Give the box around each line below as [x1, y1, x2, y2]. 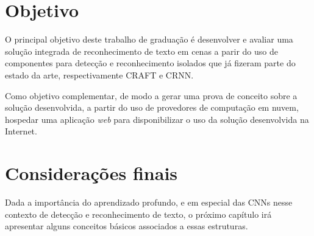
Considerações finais [5, 161, 178, 186]
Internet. [5, 125, 37, 137]
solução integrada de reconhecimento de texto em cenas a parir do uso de [5, 44, 278, 57]
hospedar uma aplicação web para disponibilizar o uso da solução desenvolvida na [5, 113, 309, 125]
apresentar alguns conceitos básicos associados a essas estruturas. [5, 220, 248, 232]
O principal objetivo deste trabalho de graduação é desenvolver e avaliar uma [5, 33, 293, 46]
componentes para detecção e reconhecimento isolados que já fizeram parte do [5, 57, 296, 69]
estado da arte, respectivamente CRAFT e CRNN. [5, 68, 194, 81]
